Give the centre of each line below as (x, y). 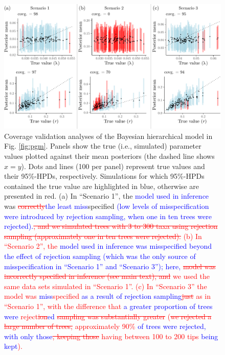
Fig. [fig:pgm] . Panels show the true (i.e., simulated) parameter (103, 146)
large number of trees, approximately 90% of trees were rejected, (105, 326)
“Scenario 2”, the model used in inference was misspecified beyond (108, 246)
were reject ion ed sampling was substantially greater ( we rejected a (108, 316)
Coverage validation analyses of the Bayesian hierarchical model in (108, 136)
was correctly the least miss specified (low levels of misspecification (107, 206)
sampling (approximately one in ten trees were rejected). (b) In (103, 236)
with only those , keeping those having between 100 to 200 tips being (111, 336)
